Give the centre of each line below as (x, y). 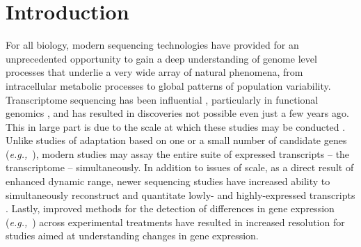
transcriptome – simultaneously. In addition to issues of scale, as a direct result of (180, 167)
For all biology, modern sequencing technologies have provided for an (152, 45)
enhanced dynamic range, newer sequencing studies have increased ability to (168, 181)
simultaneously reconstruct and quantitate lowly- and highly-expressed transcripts (180, 194)
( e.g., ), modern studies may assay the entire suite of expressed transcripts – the (178, 153)
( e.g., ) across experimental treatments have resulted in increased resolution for (175, 222)
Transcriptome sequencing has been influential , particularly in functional (162, 99)
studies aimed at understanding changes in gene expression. (132, 236)
